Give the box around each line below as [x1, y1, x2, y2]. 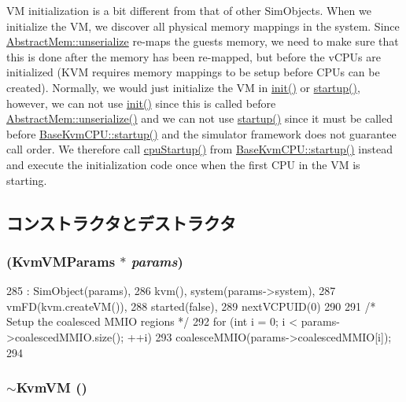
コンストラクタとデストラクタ [6, 210, 236, 234]
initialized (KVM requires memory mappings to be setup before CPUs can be [6, 64, 380, 80]
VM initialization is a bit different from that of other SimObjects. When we [6, 2, 371, 18]
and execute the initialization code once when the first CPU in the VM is [6, 156, 360, 172]
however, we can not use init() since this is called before [6, 94, 276, 111]
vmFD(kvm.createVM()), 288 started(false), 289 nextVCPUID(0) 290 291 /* [6, 297, 376, 314]
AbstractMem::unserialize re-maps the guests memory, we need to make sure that [6, 33, 399, 50]
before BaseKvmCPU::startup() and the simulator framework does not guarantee [6, 125, 397, 142]
